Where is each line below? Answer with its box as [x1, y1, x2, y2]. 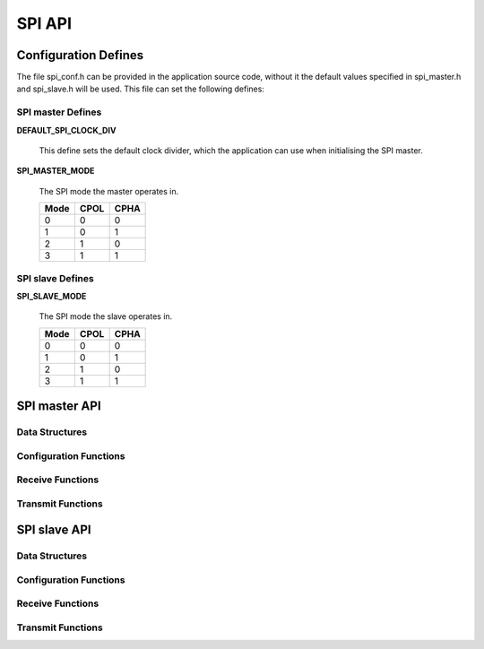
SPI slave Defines [16, 272, 94, 284]
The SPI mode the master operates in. [39, 186, 179, 196]
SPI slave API [16, 523, 91, 538]
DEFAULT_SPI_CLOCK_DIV [16, 125, 117, 135]
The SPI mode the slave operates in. [39, 311, 173, 322]
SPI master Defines [16, 106, 102, 118]
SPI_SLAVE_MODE [16, 290, 87, 301]
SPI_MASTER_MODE [16, 166, 95, 177]
